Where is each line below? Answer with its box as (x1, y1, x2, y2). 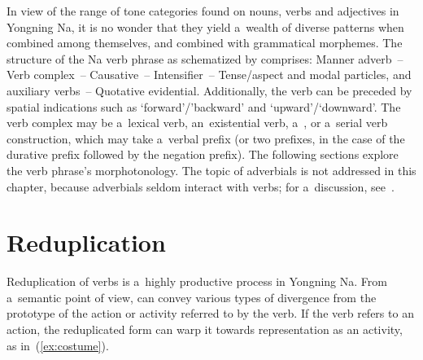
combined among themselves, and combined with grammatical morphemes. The (7, 34, 403, 51)
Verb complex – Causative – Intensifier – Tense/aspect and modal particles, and (7, 66, 412, 83)
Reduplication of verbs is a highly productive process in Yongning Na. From (7, 273, 387, 290)
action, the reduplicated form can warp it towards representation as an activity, (7, 321, 403, 338)
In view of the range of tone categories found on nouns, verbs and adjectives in (7, 2, 399, 19)
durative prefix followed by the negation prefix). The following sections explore (7, 146, 399, 163)
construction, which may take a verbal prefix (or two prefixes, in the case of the (7, 130, 405, 147)
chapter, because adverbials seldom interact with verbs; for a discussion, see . (7, 178, 395, 195)
